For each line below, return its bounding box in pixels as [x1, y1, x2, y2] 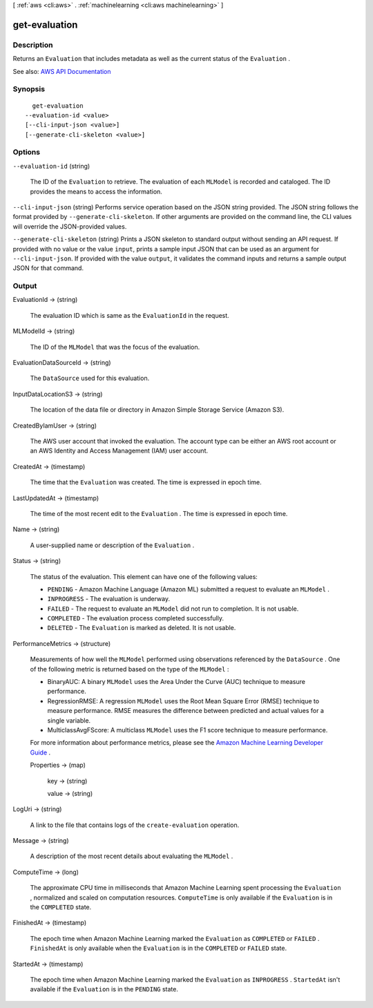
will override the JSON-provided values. [12, 222, 127, 231]
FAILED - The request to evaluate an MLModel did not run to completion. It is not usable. [47, 605, 299, 613]
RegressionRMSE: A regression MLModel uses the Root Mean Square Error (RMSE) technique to [47, 696, 320, 705]
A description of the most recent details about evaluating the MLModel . [30, 852, 233, 860]
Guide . [30, 748, 51, 757]
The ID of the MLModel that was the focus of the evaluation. [30, 343, 200, 351]
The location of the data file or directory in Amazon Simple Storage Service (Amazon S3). [30, 406, 285, 414]
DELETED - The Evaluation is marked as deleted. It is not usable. [47, 624, 236, 632]
